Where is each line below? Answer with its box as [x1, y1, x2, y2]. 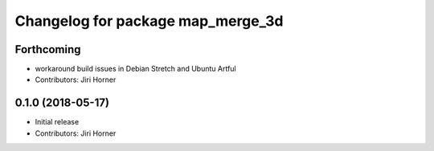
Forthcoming [14, 43, 81, 56]
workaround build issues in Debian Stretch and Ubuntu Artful [35, 64, 236, 74]
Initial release [35, 117, 80, 127]
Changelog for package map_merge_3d [14, 12, 285, 30]
